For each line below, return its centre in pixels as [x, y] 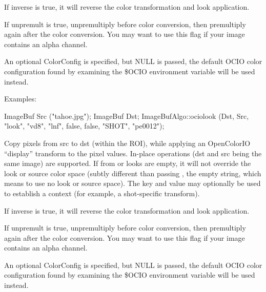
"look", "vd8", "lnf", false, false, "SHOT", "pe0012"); [84, 126]
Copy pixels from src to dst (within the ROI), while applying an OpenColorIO [127, 143]
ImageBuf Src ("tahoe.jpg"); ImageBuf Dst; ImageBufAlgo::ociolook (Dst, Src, [127, 116]
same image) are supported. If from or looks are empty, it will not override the [128, 163]
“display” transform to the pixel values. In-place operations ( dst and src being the [133, 153]
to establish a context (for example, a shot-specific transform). [102, 193]
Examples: [20, 99]
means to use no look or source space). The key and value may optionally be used [132, 183]
